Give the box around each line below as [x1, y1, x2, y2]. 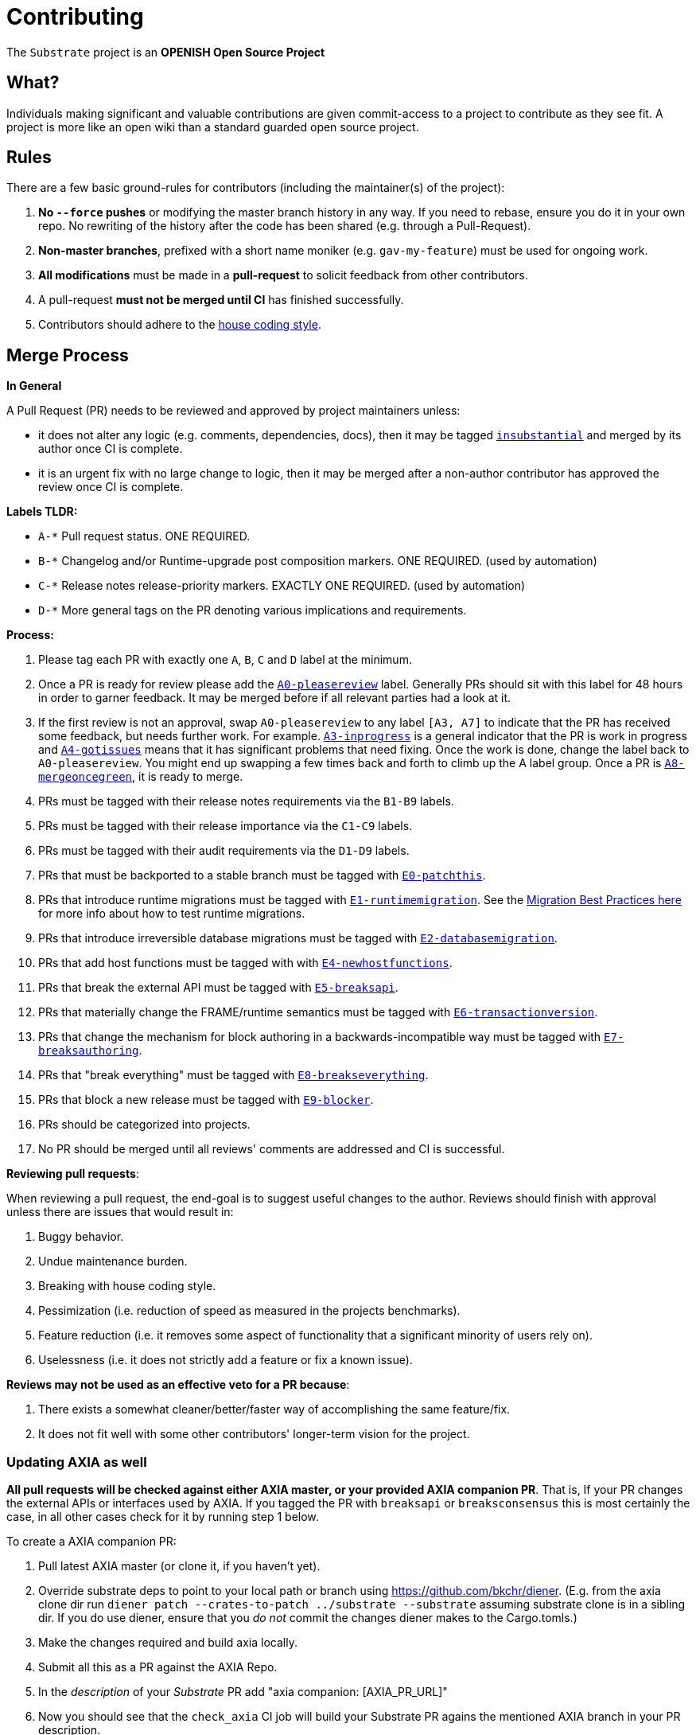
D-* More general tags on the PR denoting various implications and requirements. [38, 603, 467, 618]
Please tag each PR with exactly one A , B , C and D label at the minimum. [38, 653, 412, 667]
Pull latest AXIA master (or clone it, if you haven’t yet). [38, 1559, 321, 1573]
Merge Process [6, 345, 129, 365]
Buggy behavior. [38, 1230, 124, 1244]
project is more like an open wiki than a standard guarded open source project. [6, 119, 419, 134]
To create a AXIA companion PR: [6, 1534, 177, 1549]
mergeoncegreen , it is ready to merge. [38, 770, 243, 784]
